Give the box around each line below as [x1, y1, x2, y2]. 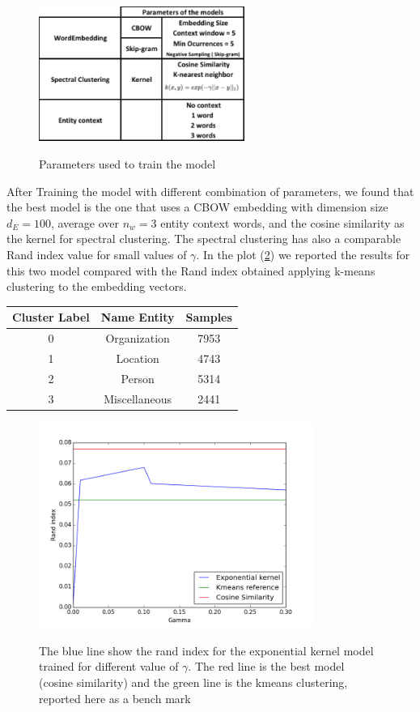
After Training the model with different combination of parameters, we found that [6, 182, 414, 199]
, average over [50, 214, 120, 231]
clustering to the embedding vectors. [6, 278, 187, 295]
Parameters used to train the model [39, 156, 216, 173]
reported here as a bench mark [39, 689, 191, 706]
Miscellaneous [104, 390, 172, 407]
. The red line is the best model [188, 658, 345, 675]
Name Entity [100, 309, 175, 326]
